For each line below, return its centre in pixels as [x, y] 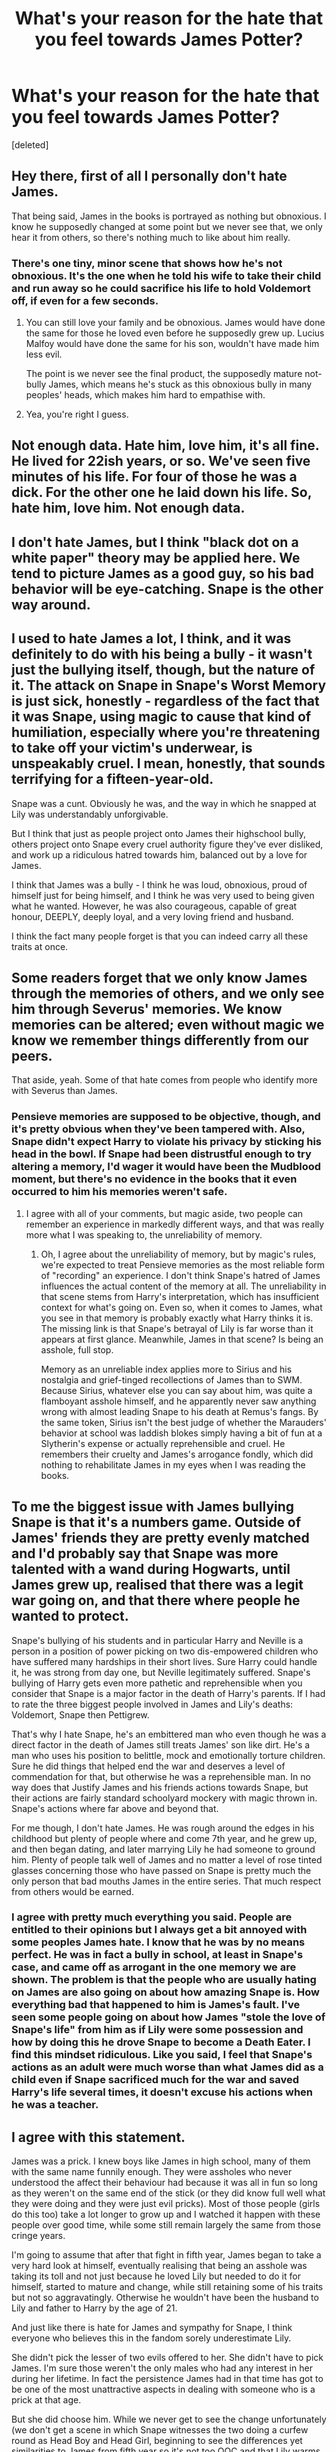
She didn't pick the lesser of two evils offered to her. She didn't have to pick [167, 2358]
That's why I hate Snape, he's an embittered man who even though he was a [169, 1734]
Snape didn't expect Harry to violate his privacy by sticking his [167, 1142]
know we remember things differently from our [160, 1040]
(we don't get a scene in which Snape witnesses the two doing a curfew [160, 2430]
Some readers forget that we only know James [159, 978]
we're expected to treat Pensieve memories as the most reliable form [183, 1264]
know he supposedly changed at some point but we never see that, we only [167, 226]
